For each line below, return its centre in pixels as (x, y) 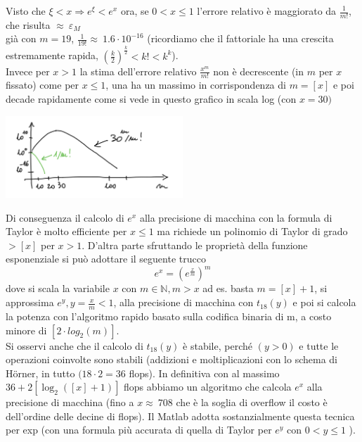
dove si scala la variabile (58, 288)
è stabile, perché (218, 345)
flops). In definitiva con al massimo (204, 373)
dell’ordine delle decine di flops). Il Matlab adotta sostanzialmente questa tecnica (180, 416)
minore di (26, 330)
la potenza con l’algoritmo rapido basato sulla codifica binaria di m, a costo (169, 316)
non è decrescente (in (259, 71)
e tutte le (319, 345)
